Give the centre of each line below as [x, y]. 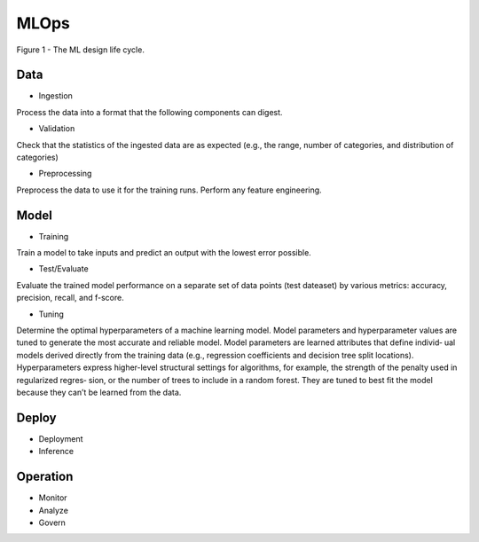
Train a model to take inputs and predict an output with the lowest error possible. [164, 253]
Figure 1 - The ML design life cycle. [81, 50]
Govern [52, 522]
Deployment [61, 438]
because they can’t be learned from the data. [99, 392]
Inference [56, 452]
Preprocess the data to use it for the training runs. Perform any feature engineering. [169, 190]
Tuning [51, 314]
